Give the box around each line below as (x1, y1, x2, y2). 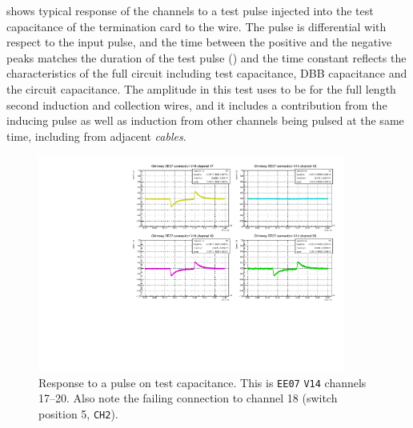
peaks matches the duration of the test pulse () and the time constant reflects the (6, 49, 407, 66)
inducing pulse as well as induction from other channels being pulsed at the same (6, 112, 404, 129)
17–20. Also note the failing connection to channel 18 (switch (38, 390, 338, 406)
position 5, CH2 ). (38, 405, 118, 422)
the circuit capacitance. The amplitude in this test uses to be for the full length (6, 80, 396, 97)
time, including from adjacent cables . (6, 127, 186, 144)
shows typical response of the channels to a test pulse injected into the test (6, 2, 374, 18)
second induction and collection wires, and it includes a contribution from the (6, 96, 387, 113)
